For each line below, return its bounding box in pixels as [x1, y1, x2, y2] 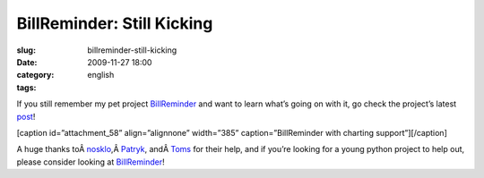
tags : [16, 81, 37, 93]
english [87, 70, 115, 81]
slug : [16, 45, 36, 55]
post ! [16, 111, 36, 122]
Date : [16, 56, 38, 67]
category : [16, 70, 55, 81]
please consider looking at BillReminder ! [16, 157, 165, 167]
